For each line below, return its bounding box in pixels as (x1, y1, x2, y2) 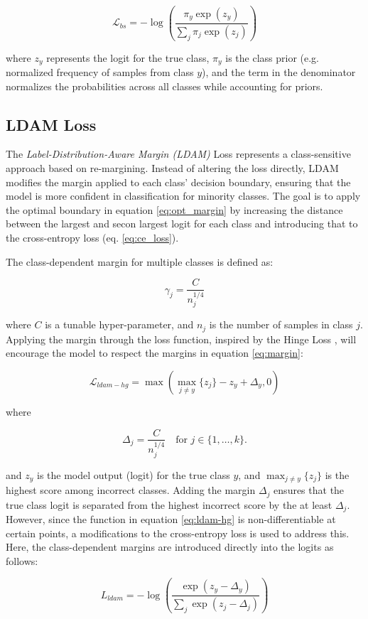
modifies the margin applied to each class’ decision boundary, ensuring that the (6, 174, 351, 189)
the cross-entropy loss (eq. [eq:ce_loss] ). (6, 230, 179, 244)
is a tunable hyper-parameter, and (45, 317, 194, 332)
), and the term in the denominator (202, 64, 356, 79)
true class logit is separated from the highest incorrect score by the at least (6, 497, 332, 512)
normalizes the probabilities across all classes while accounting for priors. (6, 78, 323, 93)
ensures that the (274, 483, 345, 497)
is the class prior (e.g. (225, 50, 320, 65)
